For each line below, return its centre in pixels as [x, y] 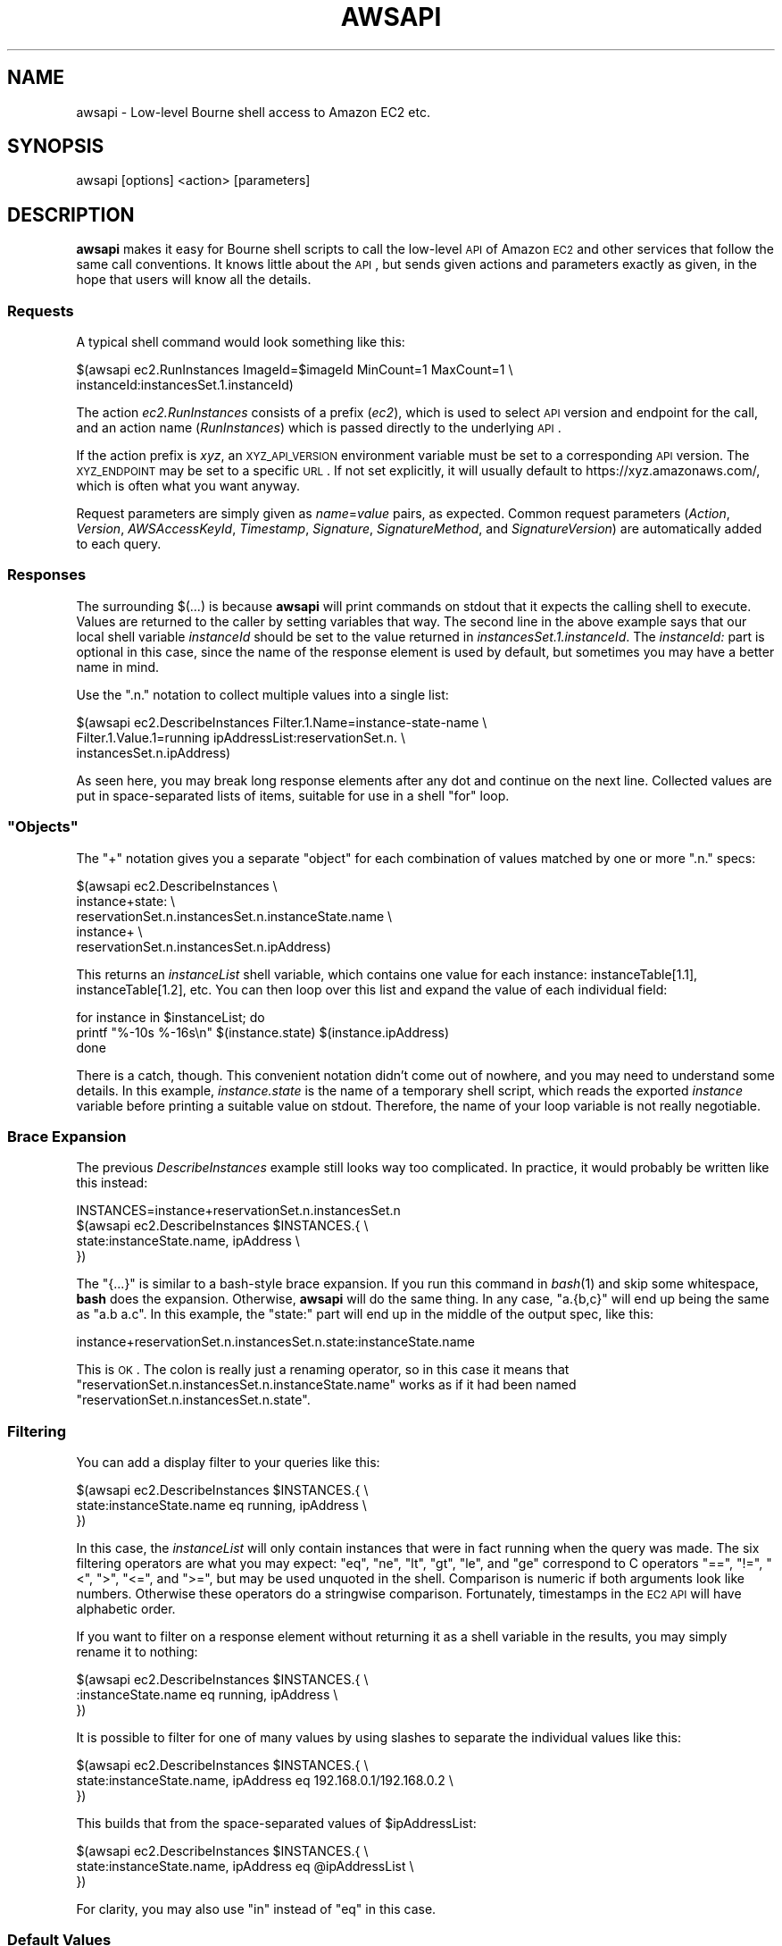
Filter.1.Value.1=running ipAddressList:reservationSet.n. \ [241, 737]
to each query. [119, 544]
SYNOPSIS [56, 147]
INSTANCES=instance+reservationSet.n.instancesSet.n [238, 1211]
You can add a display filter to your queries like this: [228, 1463]
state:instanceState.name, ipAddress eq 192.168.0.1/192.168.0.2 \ [265, 1781]
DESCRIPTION [71, 214]
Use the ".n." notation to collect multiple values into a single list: [262, 694]
